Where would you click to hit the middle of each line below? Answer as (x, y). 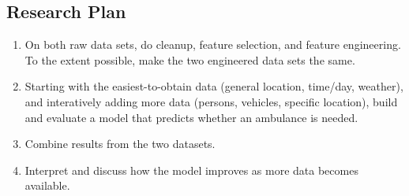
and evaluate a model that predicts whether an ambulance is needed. (191, 117)
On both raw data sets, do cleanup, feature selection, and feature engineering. (213, 44)
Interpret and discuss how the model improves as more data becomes (191, 170)
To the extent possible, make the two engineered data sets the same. (190, 59)
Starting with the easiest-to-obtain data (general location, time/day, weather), (214, 86)
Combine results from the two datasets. (120, 144)
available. (47, 185)
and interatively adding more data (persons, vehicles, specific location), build (211, 101)
